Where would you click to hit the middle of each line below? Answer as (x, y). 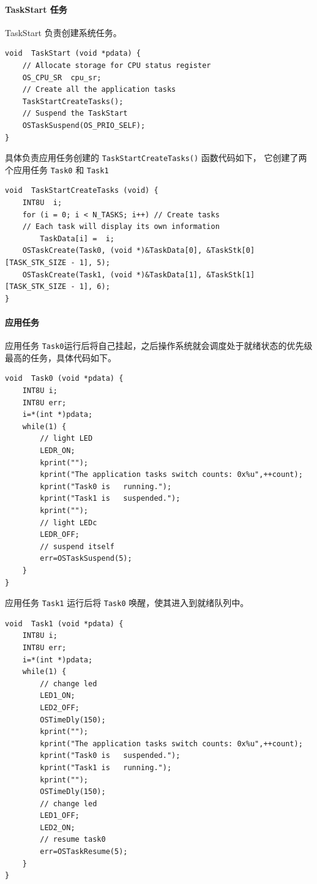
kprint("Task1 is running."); (106, 767)
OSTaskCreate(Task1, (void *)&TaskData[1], (112, 275)
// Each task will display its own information (121, 227)
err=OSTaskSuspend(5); (86, 559)
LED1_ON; (58, 696)
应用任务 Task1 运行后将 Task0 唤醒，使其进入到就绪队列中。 (127, 603)
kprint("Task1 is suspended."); (110, 499)
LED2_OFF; (60, 707)
